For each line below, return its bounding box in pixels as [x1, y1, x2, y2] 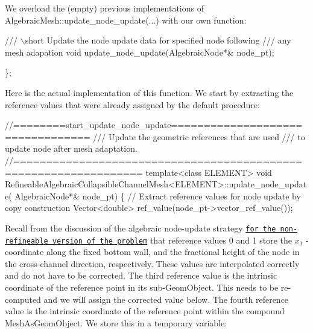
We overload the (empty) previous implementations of [5, 2, 204, 14]
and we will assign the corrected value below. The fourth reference [43, 293, 289, 305]
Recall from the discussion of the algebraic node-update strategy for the [5, 221, 276, 234]
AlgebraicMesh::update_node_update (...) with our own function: [5, 13, 247, 26]
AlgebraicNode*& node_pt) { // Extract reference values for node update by [14, 189, 301, 202]
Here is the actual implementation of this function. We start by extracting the [5, 86, 294, 99]
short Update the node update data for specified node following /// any [25, 34, 291, 47]
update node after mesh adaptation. [5, 142, 138, 155]
